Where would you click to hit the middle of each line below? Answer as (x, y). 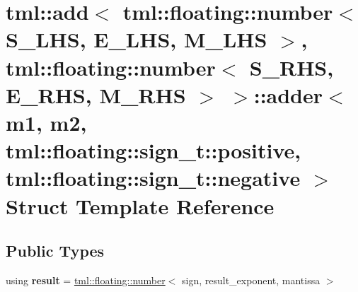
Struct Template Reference (140, 205)
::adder (288, 94)
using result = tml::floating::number (86, 280)
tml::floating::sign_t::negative (153, 178)
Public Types (55, 251)
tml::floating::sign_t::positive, (154, 150)
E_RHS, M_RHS (96, 94)
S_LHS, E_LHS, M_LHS (137, 39)
